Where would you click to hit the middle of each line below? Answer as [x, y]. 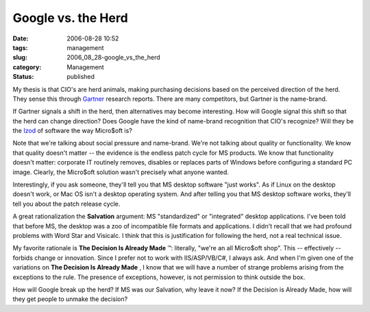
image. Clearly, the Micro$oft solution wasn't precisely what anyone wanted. [121, 172]
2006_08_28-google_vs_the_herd [113, 58]
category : [27, 67]
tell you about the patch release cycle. [66, 204]
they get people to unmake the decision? [70, 299]
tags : [20, 47]
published [81, 77]
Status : [23, 77]
